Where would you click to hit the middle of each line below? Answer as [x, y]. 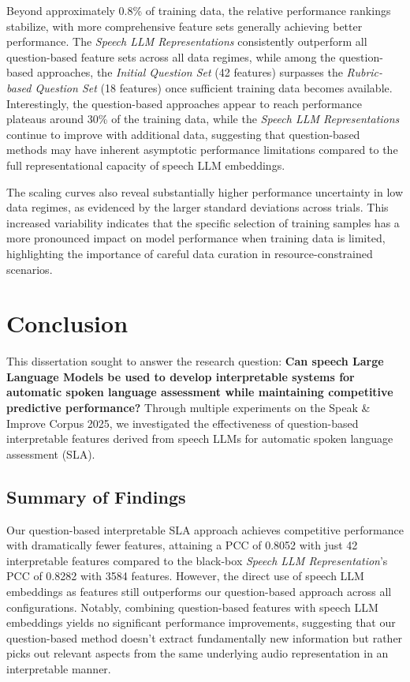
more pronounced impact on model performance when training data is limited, [196, 238]
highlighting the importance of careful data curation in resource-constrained [190, 253]
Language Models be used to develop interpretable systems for [181, 376]
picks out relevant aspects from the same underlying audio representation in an [198, 653]
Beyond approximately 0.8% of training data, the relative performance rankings [199, 10]
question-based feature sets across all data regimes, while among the [171, 56]
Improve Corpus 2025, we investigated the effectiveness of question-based [183, 423]
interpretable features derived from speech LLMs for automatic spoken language [200, 438]
